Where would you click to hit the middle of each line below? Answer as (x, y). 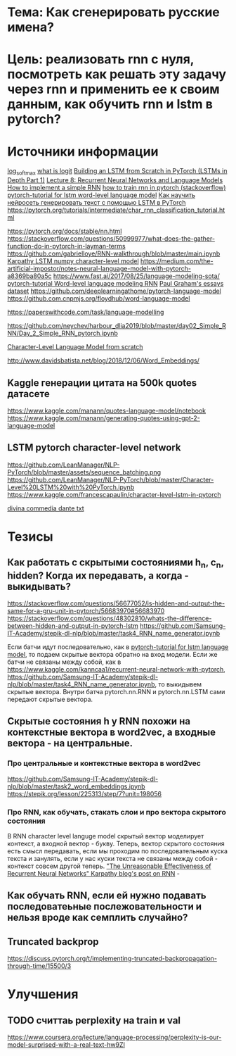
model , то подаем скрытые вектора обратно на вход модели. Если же (112, 654)
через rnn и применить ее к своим (113, 89)
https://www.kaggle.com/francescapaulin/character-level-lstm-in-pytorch (114, 494)
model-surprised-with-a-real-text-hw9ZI (66, 1045)
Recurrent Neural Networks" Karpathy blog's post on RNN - (94, 873)
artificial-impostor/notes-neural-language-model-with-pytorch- (99, 269)
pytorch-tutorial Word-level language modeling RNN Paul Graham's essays (116, 284)
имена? (31, 27)
